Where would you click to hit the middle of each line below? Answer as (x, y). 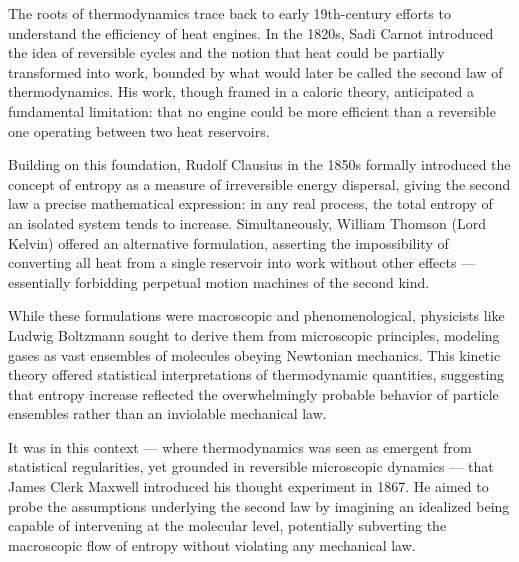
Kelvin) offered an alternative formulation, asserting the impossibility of (228, 242)
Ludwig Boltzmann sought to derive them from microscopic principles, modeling (254, 334)
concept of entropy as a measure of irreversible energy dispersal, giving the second (259, 183)
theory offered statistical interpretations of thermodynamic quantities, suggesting (256, 374)
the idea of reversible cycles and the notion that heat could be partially (226, 52)
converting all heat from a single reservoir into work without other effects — (242, 262)
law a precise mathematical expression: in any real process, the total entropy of (250, 203)
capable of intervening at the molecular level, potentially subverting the (227, 525)
